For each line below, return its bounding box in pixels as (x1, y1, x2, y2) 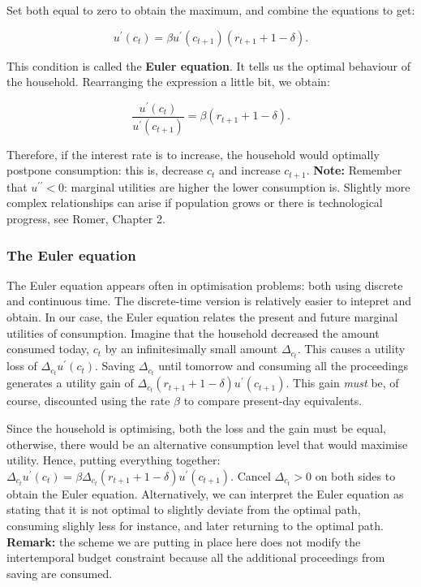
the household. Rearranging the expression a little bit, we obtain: (6, 73, 330, 90)
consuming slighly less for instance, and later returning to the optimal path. (6, 516, 384, 533)
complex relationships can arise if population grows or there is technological (6, 194, 383, 211)
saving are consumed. (6, 564, 113, 581)
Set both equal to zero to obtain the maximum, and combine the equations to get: (6, 2, 415, 18)
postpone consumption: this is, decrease (6, 162, 204, 179)
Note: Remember (313, 162, 402, 179)
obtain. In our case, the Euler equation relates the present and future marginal (6, 309, 398, 325)
